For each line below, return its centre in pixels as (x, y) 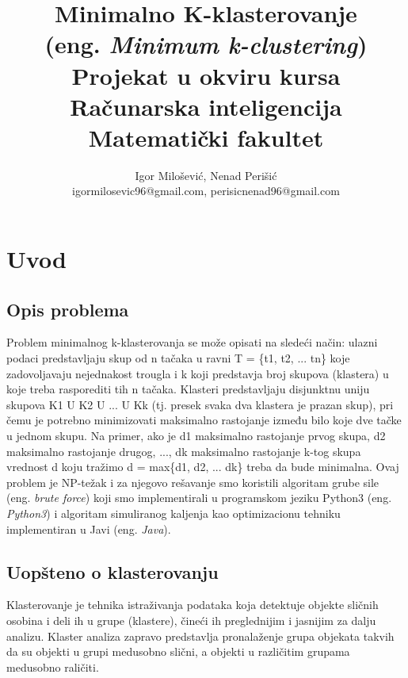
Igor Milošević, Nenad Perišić (206, 175)
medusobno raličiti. (53, 667)
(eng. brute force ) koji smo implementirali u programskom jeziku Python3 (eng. (199, 498)
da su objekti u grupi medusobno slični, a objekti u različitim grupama (178, 651)
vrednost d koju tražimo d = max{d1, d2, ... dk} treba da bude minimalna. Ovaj (203, 467)
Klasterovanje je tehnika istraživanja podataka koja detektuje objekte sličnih (193, 605)
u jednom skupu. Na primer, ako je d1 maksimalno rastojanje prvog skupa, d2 (196, 436)
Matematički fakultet (206, 137)
